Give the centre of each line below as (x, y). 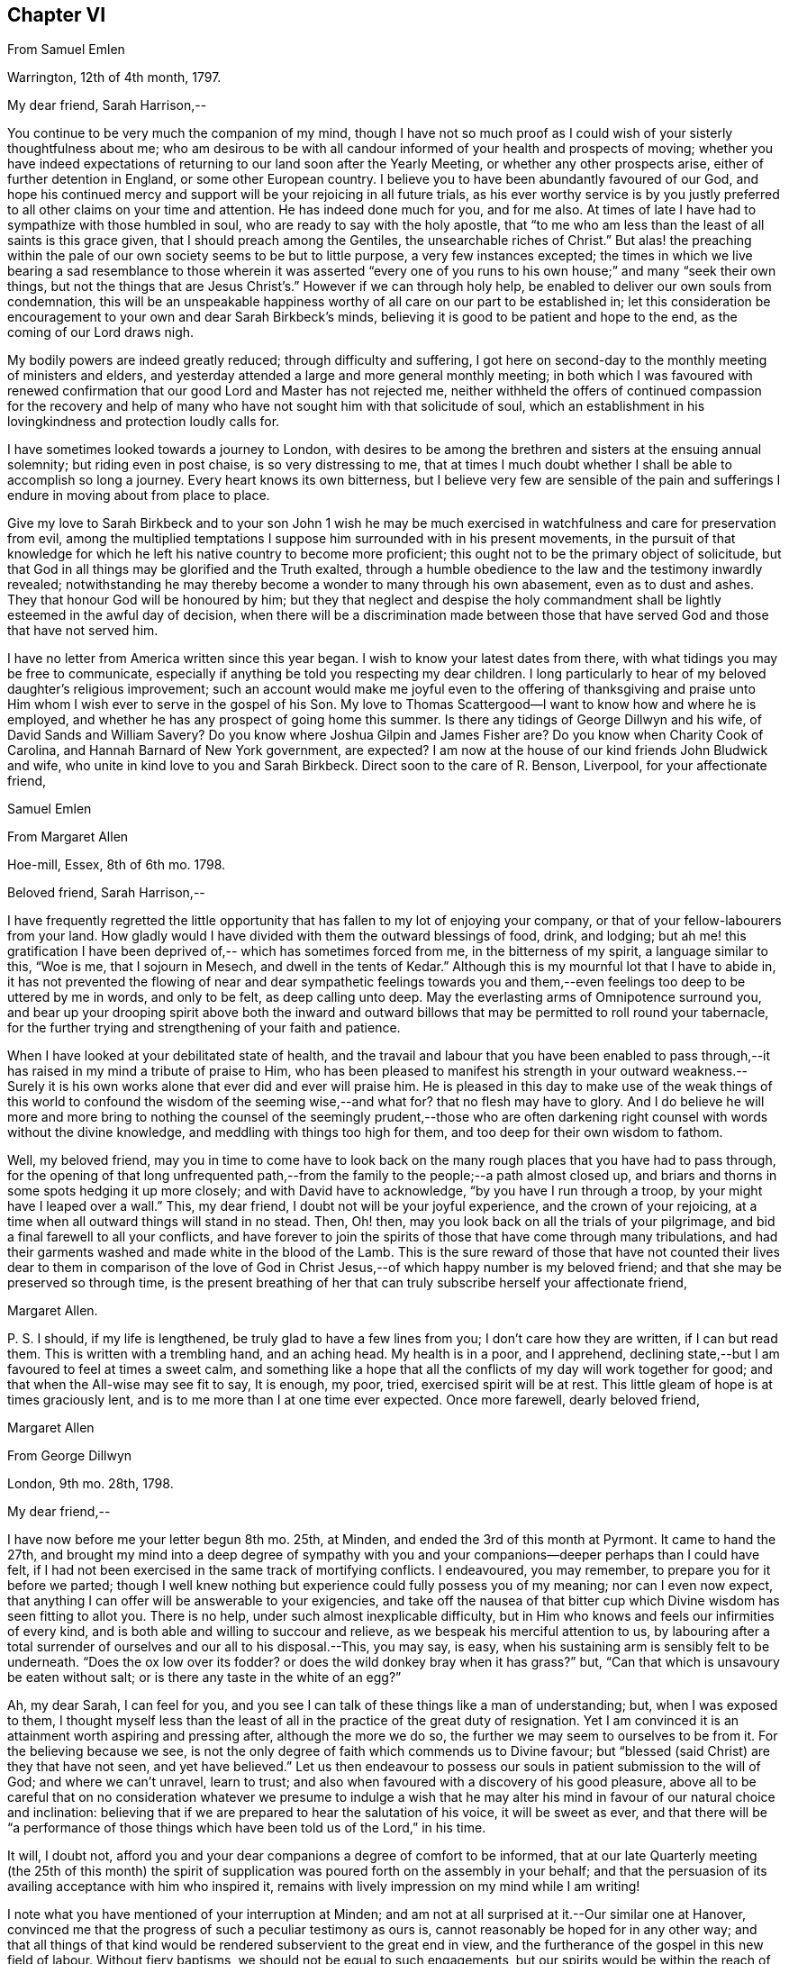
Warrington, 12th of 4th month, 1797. (114, 77)
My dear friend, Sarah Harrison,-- (107, 105)
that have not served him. (83, 631)
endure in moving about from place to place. (139, 496)
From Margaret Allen (68, 837)
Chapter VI (57, 15)
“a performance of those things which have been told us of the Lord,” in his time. (247, 1828)
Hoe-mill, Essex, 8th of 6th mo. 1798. (117, 865)
